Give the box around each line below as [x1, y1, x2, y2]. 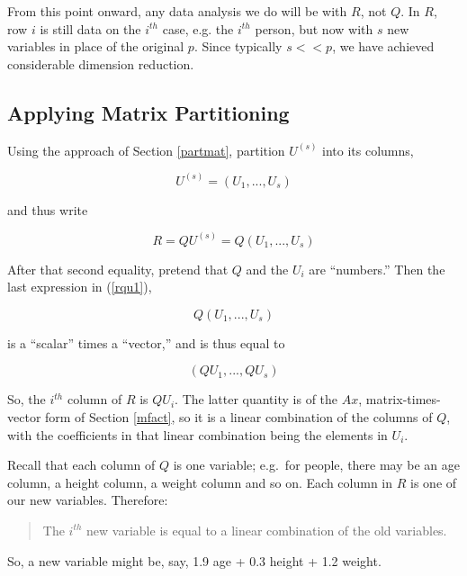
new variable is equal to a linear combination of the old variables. [86, 520, 447, 539]
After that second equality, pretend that [7, 259, 229, 278]
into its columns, [322, 140, 414, 159]
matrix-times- [365, 390, 441, 409]
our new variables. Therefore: [7, 490, 168, 509]
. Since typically [193, 37, 283, 56]
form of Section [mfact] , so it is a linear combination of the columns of [45, 408, 433, 427]
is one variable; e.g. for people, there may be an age [173, 455, 460, 474]
